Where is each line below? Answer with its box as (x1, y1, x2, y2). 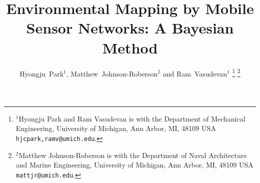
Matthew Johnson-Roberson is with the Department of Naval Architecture (18, 149, 247, 160)
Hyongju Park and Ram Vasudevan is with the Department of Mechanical (18, 113, 245, 123)
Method (102, 37, 158, 57)
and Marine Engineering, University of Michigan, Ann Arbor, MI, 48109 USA (15, 159, 253, 170)
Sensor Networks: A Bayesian (26, 17, 234, 38)
